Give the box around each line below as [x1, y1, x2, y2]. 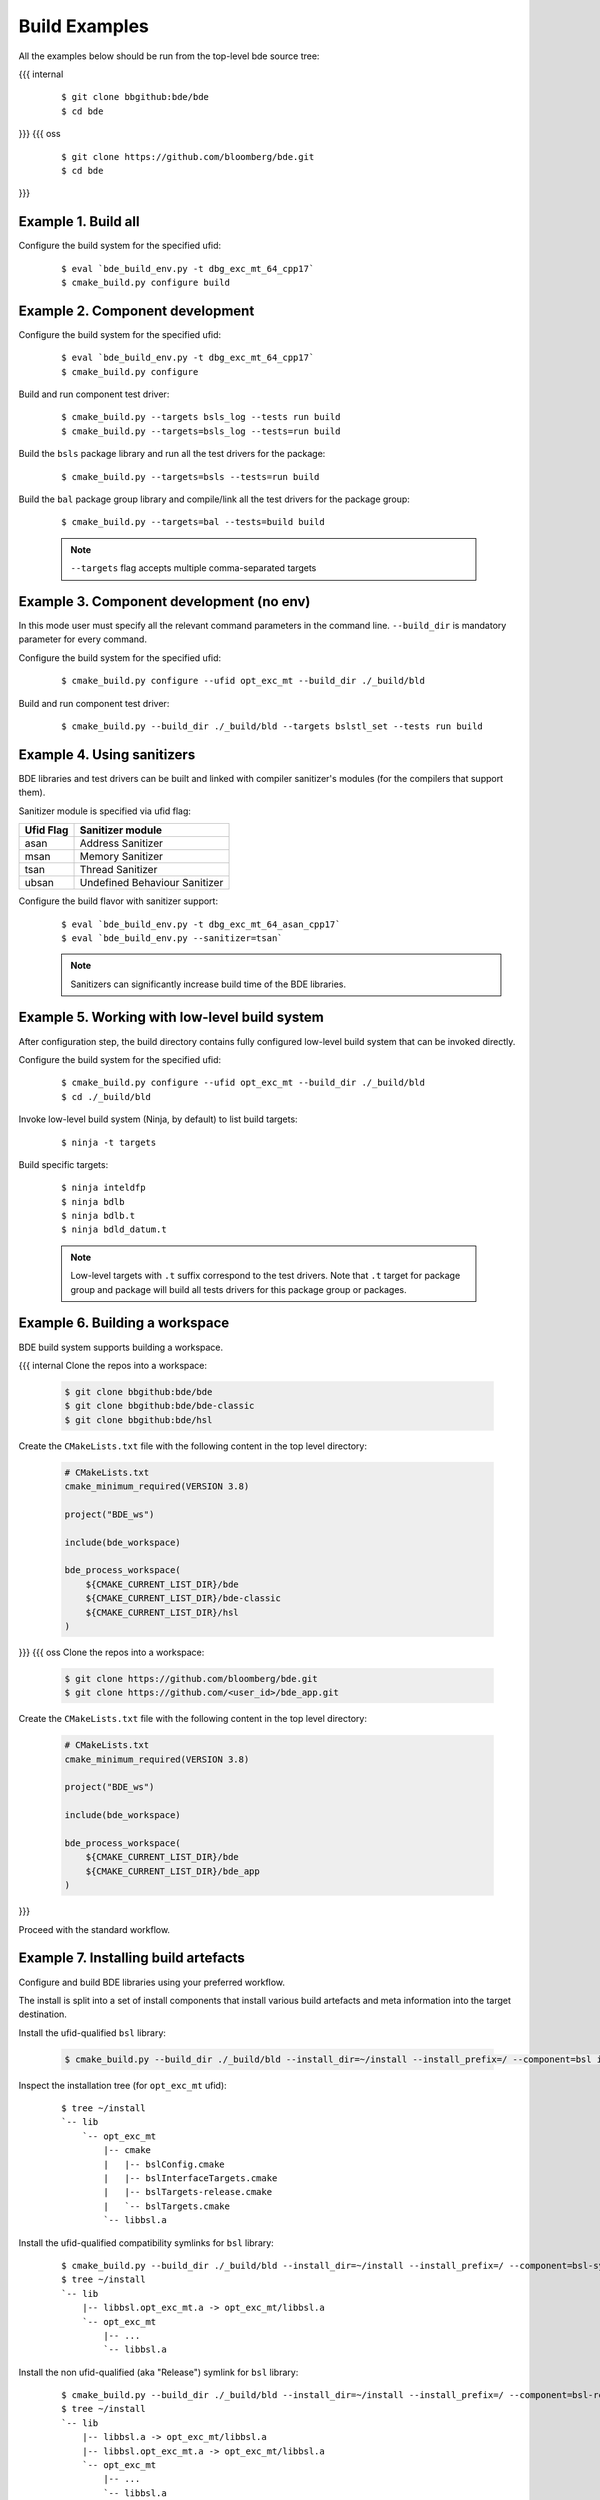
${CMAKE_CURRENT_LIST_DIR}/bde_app [85, 1865, 260, 1877]
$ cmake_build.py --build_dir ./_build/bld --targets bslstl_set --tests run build [61, 721, 484, 732]
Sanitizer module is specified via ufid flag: [18, 805, 192, 817]
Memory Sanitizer [79, 850, 164, 864]
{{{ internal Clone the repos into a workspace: [18, 1359, 208, 1371]
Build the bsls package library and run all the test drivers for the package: [18, 448, 326, 460]
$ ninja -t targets [61, 1136, 157, 1148]
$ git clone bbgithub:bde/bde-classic [64, 1400, 255, 1412]
